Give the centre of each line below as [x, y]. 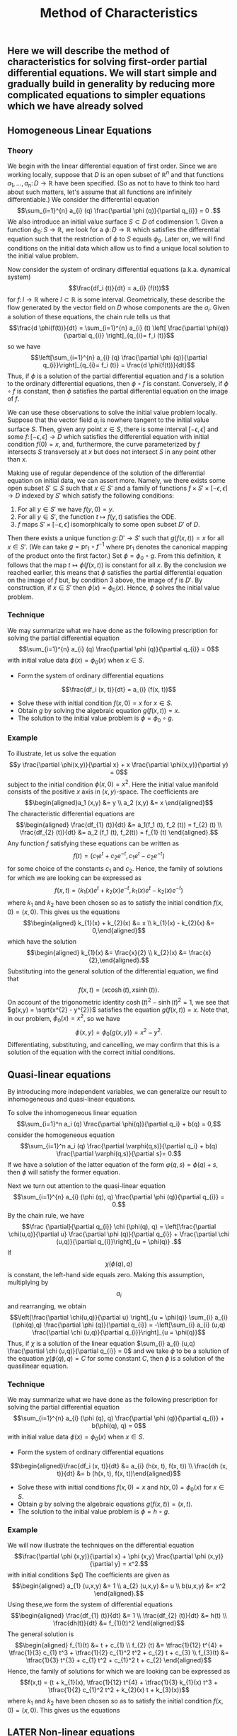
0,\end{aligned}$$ [119, 930]
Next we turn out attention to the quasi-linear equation [87, 1186]
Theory [20, 150]
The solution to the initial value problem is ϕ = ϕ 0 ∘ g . [96, 719]
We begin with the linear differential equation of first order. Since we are [112, 166]
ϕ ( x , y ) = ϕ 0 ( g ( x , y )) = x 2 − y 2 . [119, 1032]
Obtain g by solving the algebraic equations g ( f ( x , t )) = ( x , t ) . [105, 1504]
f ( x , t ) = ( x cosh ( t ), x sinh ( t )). [119, 990]
